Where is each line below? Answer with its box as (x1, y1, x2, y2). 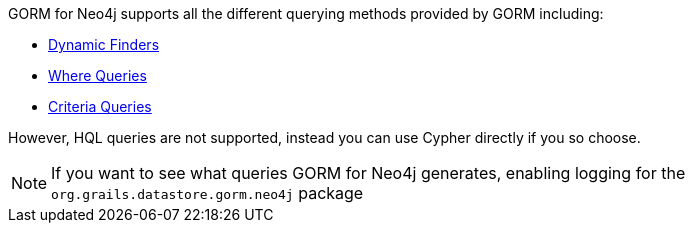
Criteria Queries (48, 98, 152, 115)
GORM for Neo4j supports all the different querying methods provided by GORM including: (8, 5, 604, 22)
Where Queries (48, 67, 147, 84)
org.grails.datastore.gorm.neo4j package (51, 183, 364, 203)
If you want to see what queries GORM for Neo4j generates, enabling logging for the (51, 163, 686, 183)
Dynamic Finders (48, 36, 160, 53)
